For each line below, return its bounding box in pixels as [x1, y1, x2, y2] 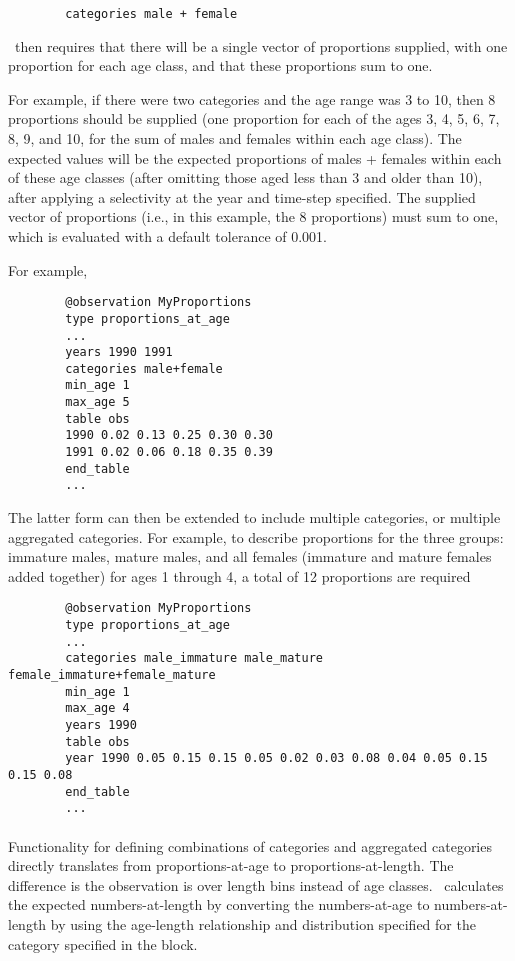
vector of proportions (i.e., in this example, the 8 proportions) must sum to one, [8, 206, 499, 227]
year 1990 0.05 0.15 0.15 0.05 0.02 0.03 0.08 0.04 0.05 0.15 [65, 751, 488, 766]
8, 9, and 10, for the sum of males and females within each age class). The [8, 128, 462, 149]
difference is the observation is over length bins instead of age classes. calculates [8, 874, 504, 895]
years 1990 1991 [65, 345, 173, 360]
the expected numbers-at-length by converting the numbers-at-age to [8, 894, 430, 915]
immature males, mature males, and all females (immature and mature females [8, 546, 492, 567]
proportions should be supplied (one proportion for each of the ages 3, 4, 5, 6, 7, [8, 108, 500, 129]
